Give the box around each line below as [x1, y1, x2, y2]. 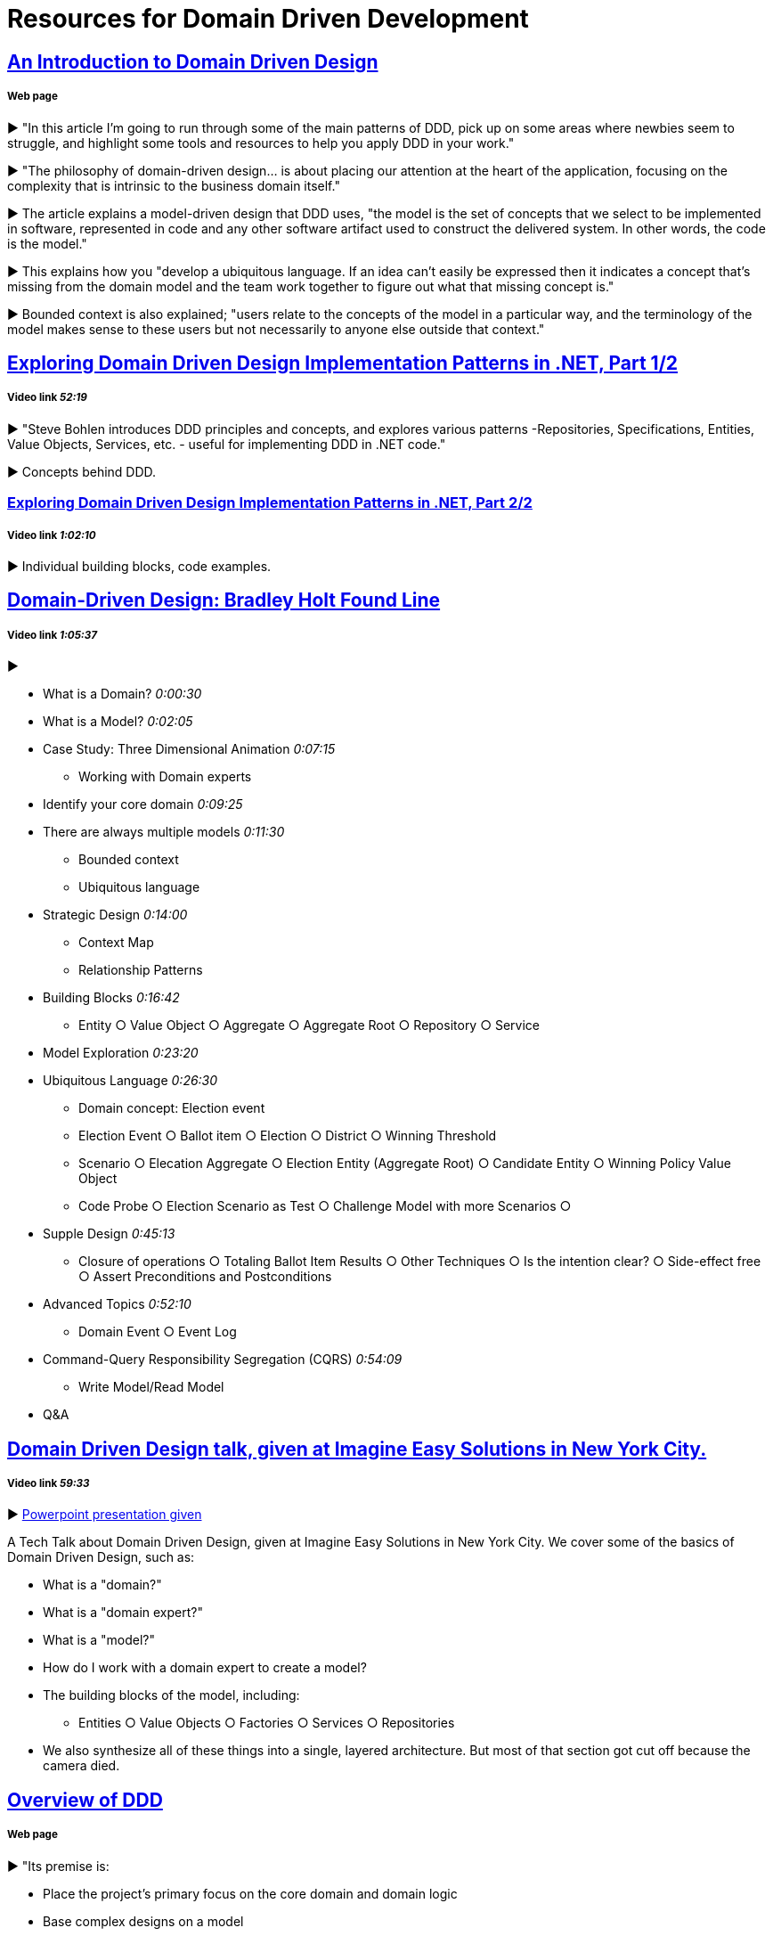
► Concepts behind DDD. [7, 463, 157, 479]
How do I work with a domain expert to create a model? [43, 1660, 367, 1676]
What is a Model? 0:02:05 [43, 714, 193, 730]
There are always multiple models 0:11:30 [43, 824, 285, 840]
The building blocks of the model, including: [43, 1687, 300, 1703]
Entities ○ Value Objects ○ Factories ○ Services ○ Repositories [78, 1715, 455, 1731]
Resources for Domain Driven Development [7, 4, 529, 34]
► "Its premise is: [7, 1858, 110, 1874]
